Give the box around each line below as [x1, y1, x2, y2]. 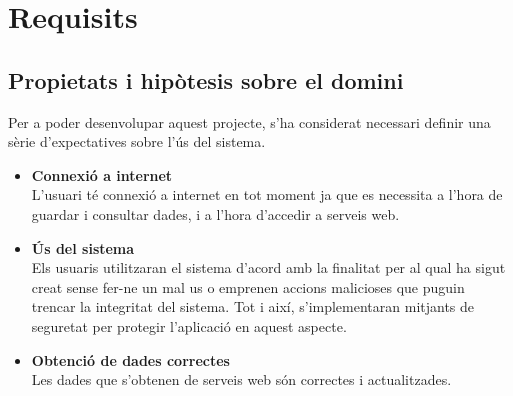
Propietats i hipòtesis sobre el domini [8, 64, 404, 95]
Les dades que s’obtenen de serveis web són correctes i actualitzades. [31, 369, 452, 390]
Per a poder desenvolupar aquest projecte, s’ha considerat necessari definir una [8, 111, 491, 132]
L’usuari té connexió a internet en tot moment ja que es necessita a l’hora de [31, 184, 503, 205]
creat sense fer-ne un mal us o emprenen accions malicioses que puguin [31, 276, 465, 297]
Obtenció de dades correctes [31, 349, 230, 370]
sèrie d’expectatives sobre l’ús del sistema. [8, 131, 266, 152]
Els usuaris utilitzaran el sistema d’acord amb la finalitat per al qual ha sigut [31, 257, 506, 278]
